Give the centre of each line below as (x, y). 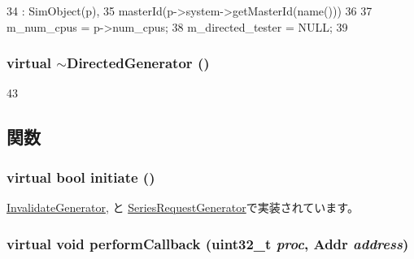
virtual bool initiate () (81, 177)
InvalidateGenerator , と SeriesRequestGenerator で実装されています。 (183, 207)
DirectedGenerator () (138, 63)
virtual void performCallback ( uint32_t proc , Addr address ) (208, 243)
